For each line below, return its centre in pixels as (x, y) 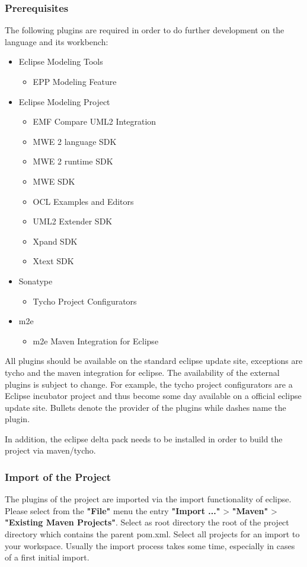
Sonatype (36, 281)
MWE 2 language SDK (75, 141)
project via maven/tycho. (50, 450)
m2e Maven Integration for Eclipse (96, 340)
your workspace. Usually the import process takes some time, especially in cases (150, 545)
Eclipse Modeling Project (64, 101)
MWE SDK (54, 181)
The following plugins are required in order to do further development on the (145, 30)
